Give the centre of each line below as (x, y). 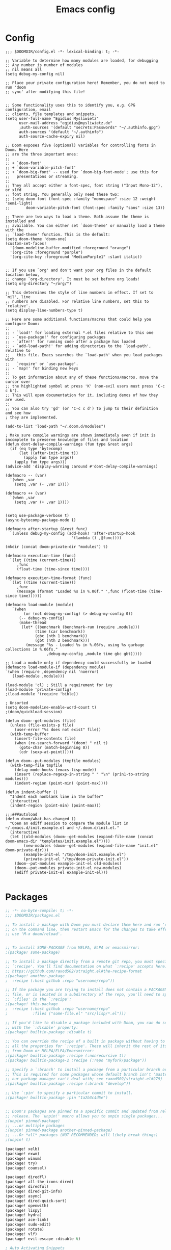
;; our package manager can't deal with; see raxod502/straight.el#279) (84, 1079)
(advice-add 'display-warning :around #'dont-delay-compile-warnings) (82, 466)
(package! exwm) (22, 1154)
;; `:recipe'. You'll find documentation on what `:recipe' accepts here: (86, 966)
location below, (22, 275)
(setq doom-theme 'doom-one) (36, 239)
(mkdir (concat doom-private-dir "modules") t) (57, 546)
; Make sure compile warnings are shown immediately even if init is (81, 435)
